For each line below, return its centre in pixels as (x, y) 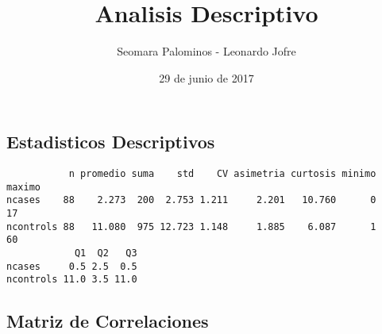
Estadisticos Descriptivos (111, 142)
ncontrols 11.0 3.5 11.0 (72, 280)
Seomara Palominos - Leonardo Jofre (206, 51)
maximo (23, 187)
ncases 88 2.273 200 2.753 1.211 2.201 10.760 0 (191, 200)
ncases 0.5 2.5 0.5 (72, 266)
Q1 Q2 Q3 (106, 253)
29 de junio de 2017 (206, 77)
